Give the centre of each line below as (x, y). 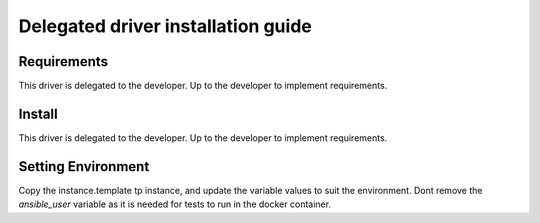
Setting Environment (84, 166)
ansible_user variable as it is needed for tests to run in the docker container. (175, 204)
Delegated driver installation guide (165, 26)
